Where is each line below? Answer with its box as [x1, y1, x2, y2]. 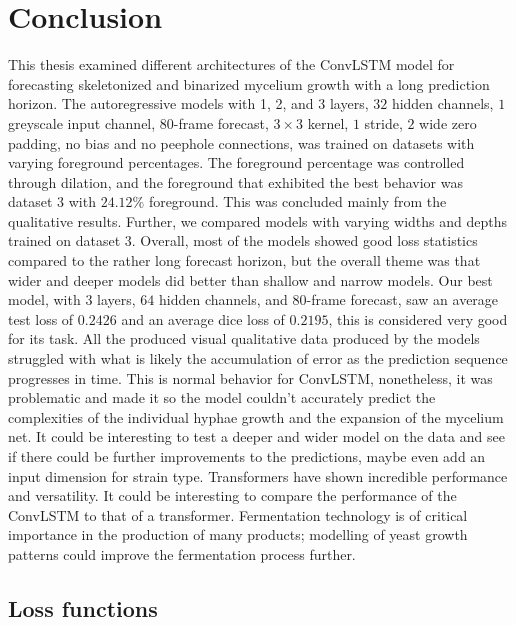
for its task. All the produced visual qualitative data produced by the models [8, 328, 480, 349]
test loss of [8, 308, 74, 329]
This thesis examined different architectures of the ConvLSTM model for [8, 54, 455, 75]
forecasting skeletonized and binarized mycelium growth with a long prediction [8, 73, 490, 94]
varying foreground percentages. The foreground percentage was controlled [8, 152, 465, 173]
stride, [364, 112, 403, 133]
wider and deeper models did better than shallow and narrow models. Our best [8, 269, 493, 290]
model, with [8, 289, 81, 310]
